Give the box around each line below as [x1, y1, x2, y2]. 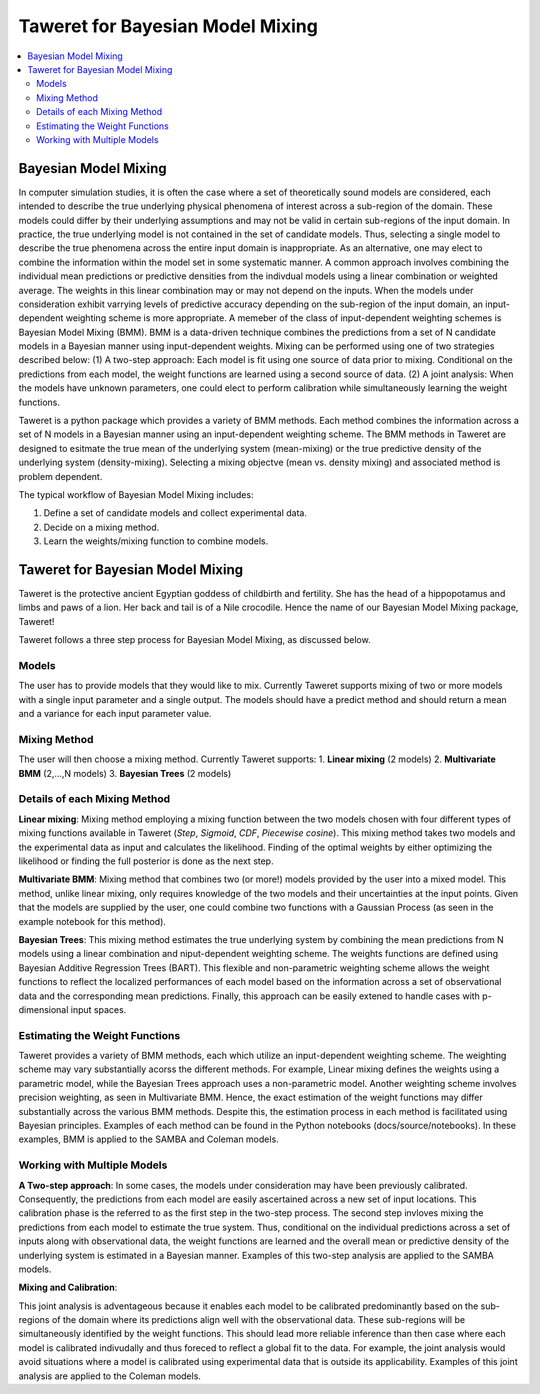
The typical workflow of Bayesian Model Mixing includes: [18, 489, 254, 500]
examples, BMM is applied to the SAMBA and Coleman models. [18, 1133, 279, 1145]
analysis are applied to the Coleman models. [18, 1370, 202, 1382]
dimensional [18, 1003, 69, 1015]
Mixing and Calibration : [18, 1281, 118, 1294]
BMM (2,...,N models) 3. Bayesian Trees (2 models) [18, 767, 232, 779]
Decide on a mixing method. [43, 521, 160, 533]
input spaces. [70, 1003, 127, 1015]
